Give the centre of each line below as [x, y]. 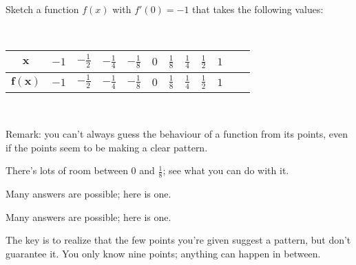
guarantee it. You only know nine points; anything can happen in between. [163, 253]
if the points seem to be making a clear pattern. [107, 147]
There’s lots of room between [67, 170]
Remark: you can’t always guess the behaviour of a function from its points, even [177, 133]
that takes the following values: [258, 9]
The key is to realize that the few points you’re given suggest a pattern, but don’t [178, 240]
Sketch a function [42, 9]
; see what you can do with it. [226, 170]
